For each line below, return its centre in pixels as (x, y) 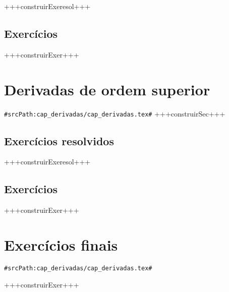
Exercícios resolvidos (59, 140)
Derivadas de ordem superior (107, 89)
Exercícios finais (61, 244)
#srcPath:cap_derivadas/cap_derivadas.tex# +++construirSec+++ (115, 113)
